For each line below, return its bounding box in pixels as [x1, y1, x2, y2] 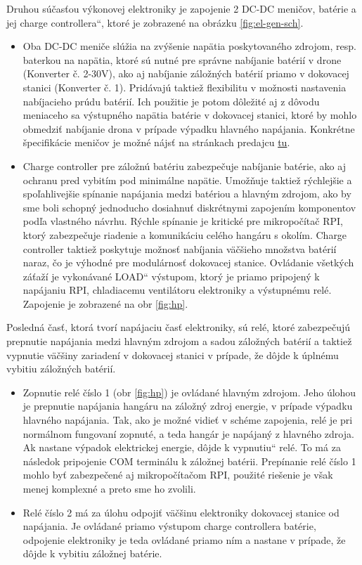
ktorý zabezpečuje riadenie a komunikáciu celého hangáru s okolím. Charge [22, 227, 347, 242]
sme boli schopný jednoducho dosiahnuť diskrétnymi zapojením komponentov [22, 200, 356, 214]
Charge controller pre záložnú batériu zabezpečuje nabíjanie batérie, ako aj [22, 158, 346, 173]
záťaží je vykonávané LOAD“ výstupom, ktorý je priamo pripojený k [22, 268, 320, 283]
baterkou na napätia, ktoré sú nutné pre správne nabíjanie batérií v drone [22, 52, 342, 67]
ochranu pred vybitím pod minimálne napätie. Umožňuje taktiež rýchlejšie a [22, 172, 352, 187]
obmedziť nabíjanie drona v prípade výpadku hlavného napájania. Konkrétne [22, 121, 355, 136]
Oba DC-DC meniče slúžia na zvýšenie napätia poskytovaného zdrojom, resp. [22, 39, 356, 53]
